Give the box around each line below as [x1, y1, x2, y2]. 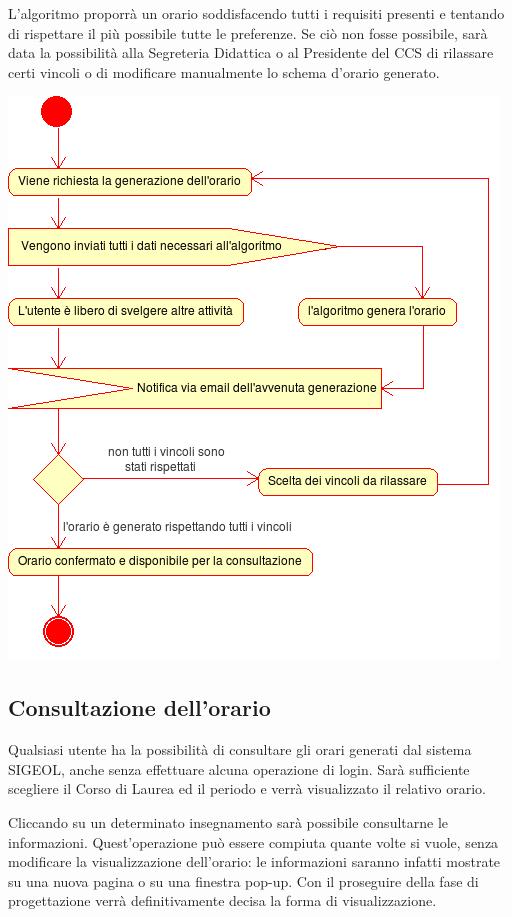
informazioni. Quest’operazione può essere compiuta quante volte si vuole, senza [8, 831, 499, 852]
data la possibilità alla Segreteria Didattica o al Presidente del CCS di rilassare [8, 42, 494, 63]
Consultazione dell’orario [8, 692, 271, 723]
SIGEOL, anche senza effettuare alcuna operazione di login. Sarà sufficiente [8, 758, 470, 779]
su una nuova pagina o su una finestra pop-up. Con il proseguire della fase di [8, 870, 479, 891]
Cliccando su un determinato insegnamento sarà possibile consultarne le [8, 811, 449, 832]
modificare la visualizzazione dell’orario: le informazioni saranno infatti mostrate [8, 851, 501, 872]
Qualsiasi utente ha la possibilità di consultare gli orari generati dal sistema [8, 739, 472, 760]
